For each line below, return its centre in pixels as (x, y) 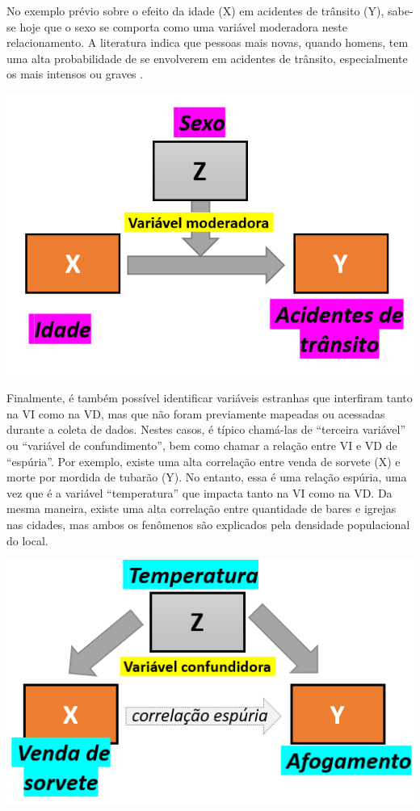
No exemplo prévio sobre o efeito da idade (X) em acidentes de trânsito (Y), (195, 11)
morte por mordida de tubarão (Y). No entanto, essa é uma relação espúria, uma (207, 477)
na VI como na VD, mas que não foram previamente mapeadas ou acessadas (196, 413)
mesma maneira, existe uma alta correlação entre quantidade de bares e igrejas (202, 508)
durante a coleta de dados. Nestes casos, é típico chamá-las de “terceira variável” (206, 429)
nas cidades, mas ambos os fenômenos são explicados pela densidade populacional (208, 525)
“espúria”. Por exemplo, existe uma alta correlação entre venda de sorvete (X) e (204, 461)
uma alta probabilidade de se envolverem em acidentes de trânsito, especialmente (207, 58)
